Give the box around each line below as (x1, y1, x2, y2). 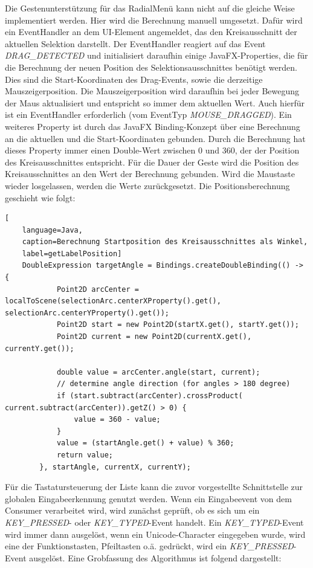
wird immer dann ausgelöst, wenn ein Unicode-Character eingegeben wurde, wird (5, 528, 306, 540)
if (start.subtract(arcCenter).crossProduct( (56, 392, 243, 400)
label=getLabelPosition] (22, 249, 122, 258)
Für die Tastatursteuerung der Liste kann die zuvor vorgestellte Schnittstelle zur (5, 480, 303, 493)
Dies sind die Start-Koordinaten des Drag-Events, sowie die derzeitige (5, 73, 263, 85)
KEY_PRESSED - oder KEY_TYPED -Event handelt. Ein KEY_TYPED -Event (5, 515, 304, 528)
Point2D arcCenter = (56, 285, 139, 294)
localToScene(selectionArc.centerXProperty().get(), (5, 297, 221, 306)
